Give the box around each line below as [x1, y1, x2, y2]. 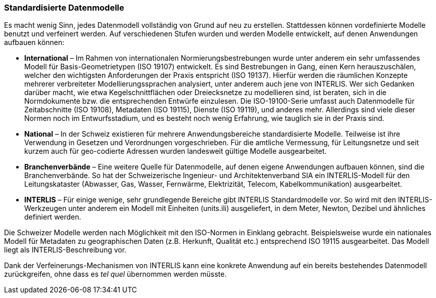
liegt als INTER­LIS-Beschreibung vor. [4, 245, 127, 254]
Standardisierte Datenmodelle [4, 3, 124, 13]
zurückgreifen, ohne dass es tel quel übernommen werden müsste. [4, 270, 227, 279]
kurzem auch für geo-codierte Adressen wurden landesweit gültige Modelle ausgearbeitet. [24, 147, 327, 156]
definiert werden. [24, 212, 81, 222]
